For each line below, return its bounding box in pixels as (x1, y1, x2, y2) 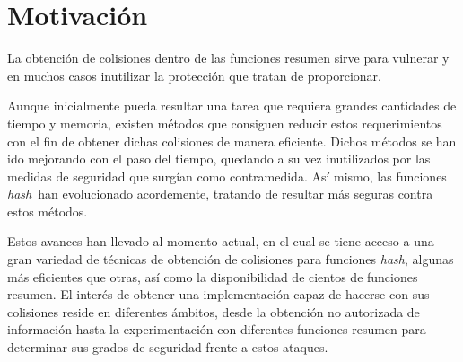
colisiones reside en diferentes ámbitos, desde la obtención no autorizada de (7, 302, 420, 321)
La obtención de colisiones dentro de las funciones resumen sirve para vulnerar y (7, 49, 450, 67)
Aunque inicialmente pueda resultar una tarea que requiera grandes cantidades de (7, 96, 457, 115)
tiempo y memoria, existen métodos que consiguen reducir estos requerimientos (7, 113, 442, 132)
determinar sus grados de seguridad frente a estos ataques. (7, 338, 328, 357)
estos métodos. (7, 201, 88, 220)
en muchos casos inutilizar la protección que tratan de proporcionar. (7, 66, 381, 84)
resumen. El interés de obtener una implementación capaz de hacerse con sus (7, 285, 430, 304)
